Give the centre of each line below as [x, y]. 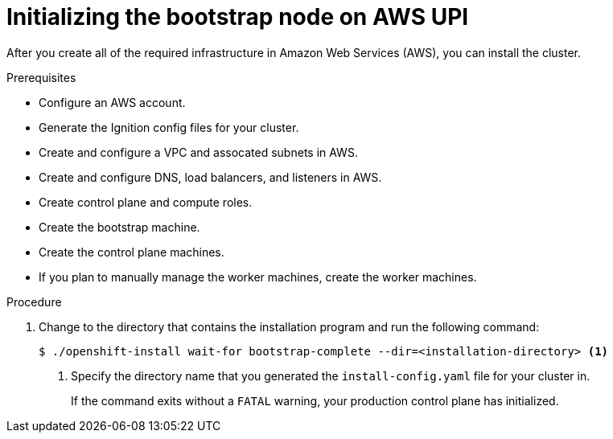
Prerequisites [41, 77]
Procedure [34, 302]
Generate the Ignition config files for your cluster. [169, 127]
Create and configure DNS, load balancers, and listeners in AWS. [210, 177]
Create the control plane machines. [132, 252]
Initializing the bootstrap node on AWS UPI [238, 17]
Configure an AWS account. [112, 102]
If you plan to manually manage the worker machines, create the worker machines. [258, 277]
